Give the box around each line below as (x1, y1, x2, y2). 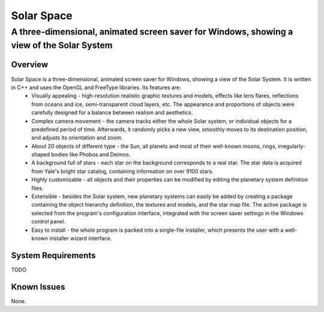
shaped (31, 151, 50, 158)
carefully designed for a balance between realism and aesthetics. (31, 109, 193, 116)
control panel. (31, 218, 66, 225)
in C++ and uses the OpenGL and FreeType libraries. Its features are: (11, 84, 181, 91)
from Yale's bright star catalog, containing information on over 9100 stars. (31, 168, 214, 175)
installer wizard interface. (49, 234, 112, 242)
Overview (11, 60, 49, 70)
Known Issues (11, 281, 65, 292)
